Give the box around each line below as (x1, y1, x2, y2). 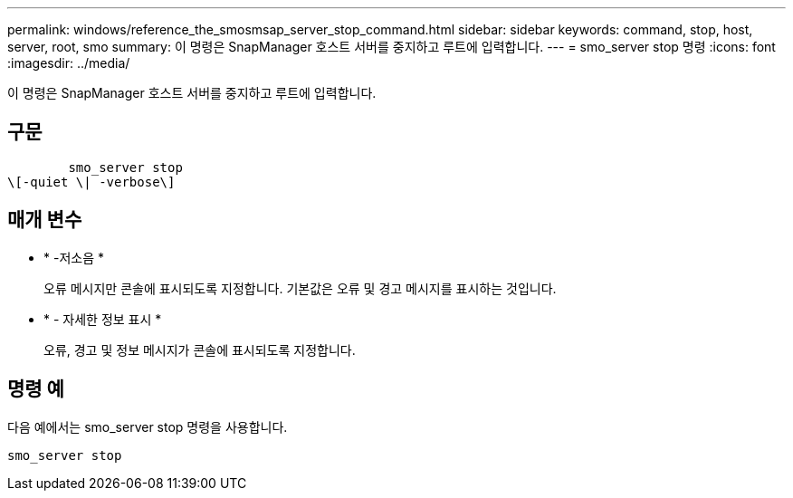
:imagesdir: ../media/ (7, 55, 130, 71)
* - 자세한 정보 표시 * (43, 311, 162, 327)
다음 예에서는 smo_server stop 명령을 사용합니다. (7, 418, 288, 435)
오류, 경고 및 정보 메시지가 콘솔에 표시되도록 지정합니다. (43, 341, 356, 358)
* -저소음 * (43, 249, 104, 265)
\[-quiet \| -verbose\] (7, 174, 176, 189)
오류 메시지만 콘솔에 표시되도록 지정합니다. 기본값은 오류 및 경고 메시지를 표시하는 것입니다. (43, 280, 557, 296)
